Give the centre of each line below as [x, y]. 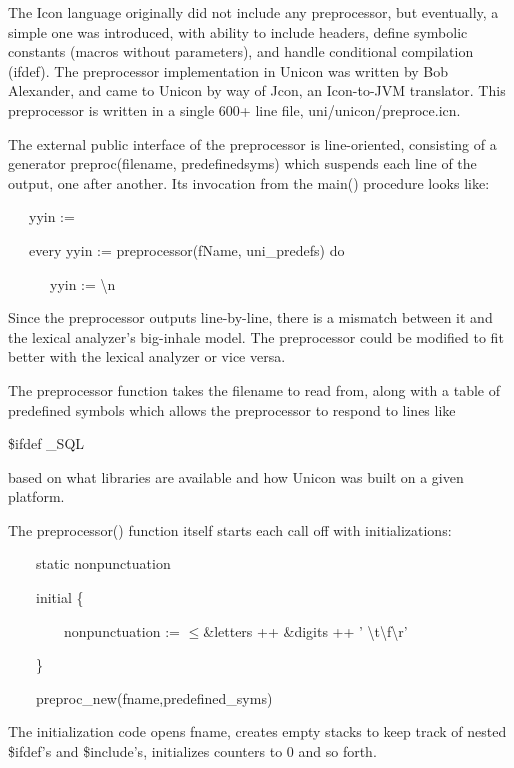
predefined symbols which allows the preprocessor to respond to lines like [232, 409]
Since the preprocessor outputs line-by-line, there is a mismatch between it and [250, 317]
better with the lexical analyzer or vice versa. [147, 356]
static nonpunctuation [103, 563]
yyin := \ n [82, 283]
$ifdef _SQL [46, 443]
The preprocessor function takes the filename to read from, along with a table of [254, 389]
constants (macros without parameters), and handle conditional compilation [241, 51]
